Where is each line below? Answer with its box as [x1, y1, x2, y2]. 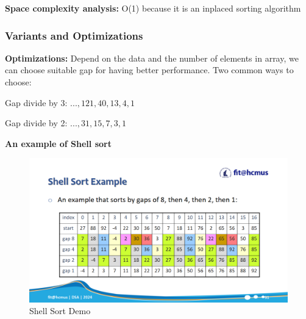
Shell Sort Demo [29, 304, 91, 317]
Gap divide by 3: [5, 96, 68, 109]
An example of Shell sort [5, 137, 112, 149]
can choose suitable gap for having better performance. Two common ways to [5, 63, 294, 76]
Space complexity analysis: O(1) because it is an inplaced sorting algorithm [5, 2, 301, 14]
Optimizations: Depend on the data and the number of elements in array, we [5, 51, 299, 64]
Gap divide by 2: [5, 116, 68, 129]
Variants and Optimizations [5, 27, 143, 43]
